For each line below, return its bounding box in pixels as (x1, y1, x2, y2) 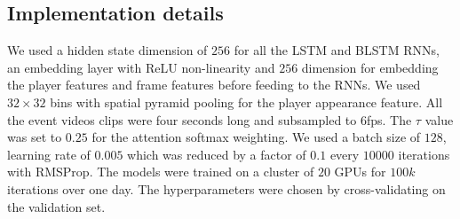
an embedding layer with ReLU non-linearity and (7, 58, 275, 76)
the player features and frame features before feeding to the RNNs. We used (7, 75, 421, 94)
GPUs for (334, 162, 386, 181)
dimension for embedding (301, 58, 439, 76)
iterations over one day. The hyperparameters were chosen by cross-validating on (7, 179, 446, 198)
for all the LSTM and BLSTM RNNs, (234, 41, 440, 59)
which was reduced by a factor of (127, 145, 306, 163)
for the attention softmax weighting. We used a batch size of (91, 128, 421, 146)
